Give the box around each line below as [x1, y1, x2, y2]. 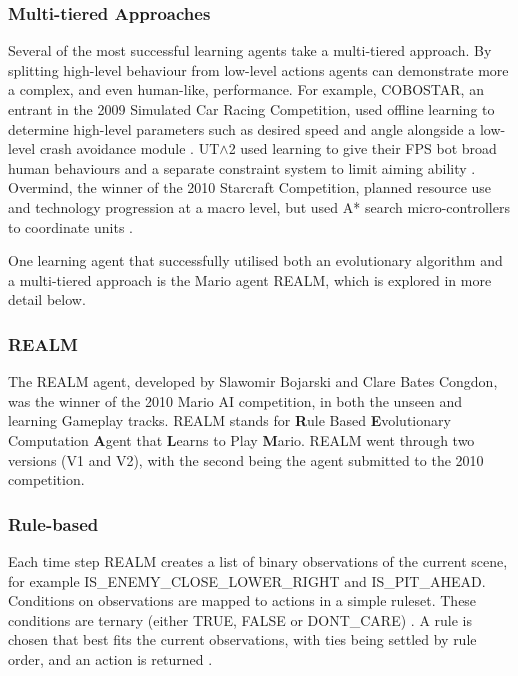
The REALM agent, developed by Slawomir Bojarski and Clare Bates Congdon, [8, 371, 498, 392]
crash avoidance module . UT [39, 138, 220, 159]
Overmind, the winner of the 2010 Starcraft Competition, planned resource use [8, 177, 492, 198]
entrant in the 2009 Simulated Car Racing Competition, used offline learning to [8, 99, 495, 119]
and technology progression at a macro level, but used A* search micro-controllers [8, 196, 510, 217]
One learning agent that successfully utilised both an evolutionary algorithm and [8, 250, 503, 271]
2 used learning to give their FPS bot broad [228, 138, 497, 159]
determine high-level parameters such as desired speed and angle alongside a [8, 118, 476, 139]
